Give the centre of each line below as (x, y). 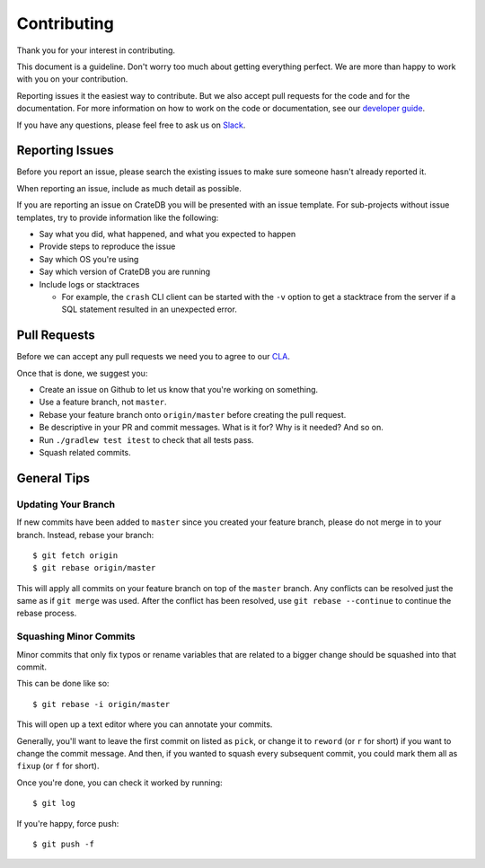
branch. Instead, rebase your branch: (85, 535)
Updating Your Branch (66, 504)
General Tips (53, 478)
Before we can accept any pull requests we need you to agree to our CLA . (154, 357)
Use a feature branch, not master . (103, 402)
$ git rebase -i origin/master (101, 704)
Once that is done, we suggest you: (82, 373)
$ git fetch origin (75, 555)
